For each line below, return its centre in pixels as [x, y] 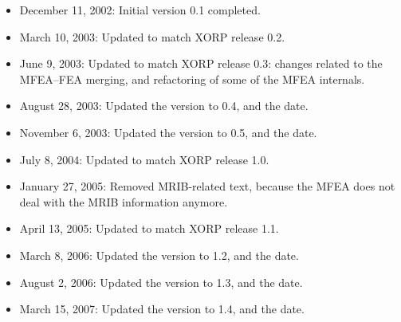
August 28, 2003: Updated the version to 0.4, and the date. [164, 106]
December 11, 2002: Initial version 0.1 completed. [140, 10]
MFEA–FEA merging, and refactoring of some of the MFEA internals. [192, 79]
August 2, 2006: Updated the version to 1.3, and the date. [161, 282]
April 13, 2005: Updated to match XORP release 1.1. [149, 228]
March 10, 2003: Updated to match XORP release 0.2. [152, 36]
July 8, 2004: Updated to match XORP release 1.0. [144, 159]
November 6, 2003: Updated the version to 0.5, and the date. [168, 132]
